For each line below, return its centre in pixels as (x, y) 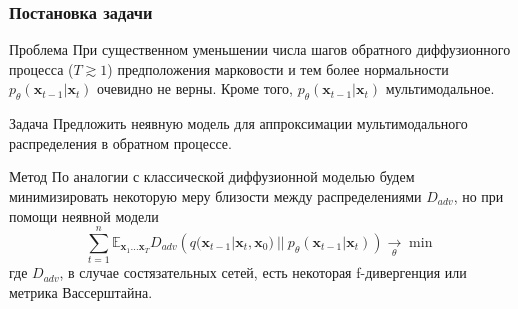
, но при (478, 195)
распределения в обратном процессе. (120, 142)
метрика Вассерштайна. (81, 291)
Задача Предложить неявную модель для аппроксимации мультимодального (238, 123)
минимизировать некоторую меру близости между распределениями (215, 195)
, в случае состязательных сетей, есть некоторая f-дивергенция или (263, 272)
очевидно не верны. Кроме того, (195, 88)
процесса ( (41, 68)
